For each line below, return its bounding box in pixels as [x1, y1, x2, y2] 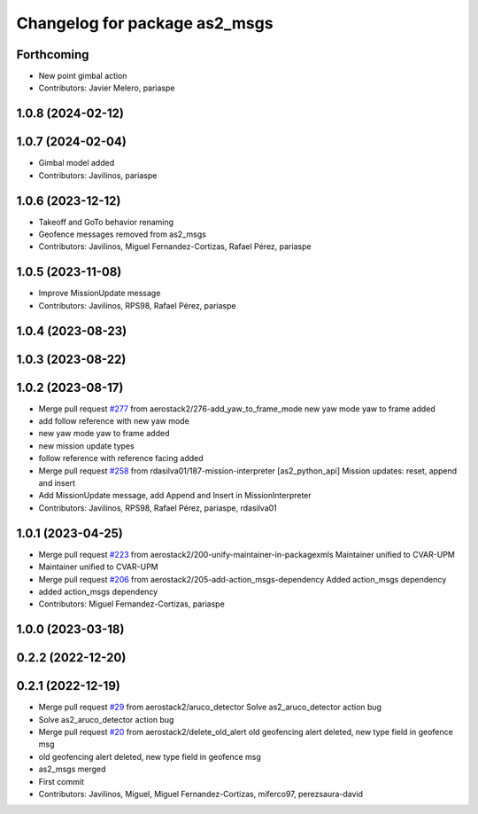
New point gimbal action [38, 71, 127, 82]
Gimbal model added [38, 158, 115, 168]
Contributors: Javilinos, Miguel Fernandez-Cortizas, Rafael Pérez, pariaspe [38, 241, 312, 252]
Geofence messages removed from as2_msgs [38, 229, 207, 239]
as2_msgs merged [38, 763, 106, 775]
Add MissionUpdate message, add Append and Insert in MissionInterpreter [38, 490, 312, 501]
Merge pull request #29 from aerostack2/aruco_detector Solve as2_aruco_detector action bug [38, 701, 382, 713]
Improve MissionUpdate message [38, 288, 161, 299]
